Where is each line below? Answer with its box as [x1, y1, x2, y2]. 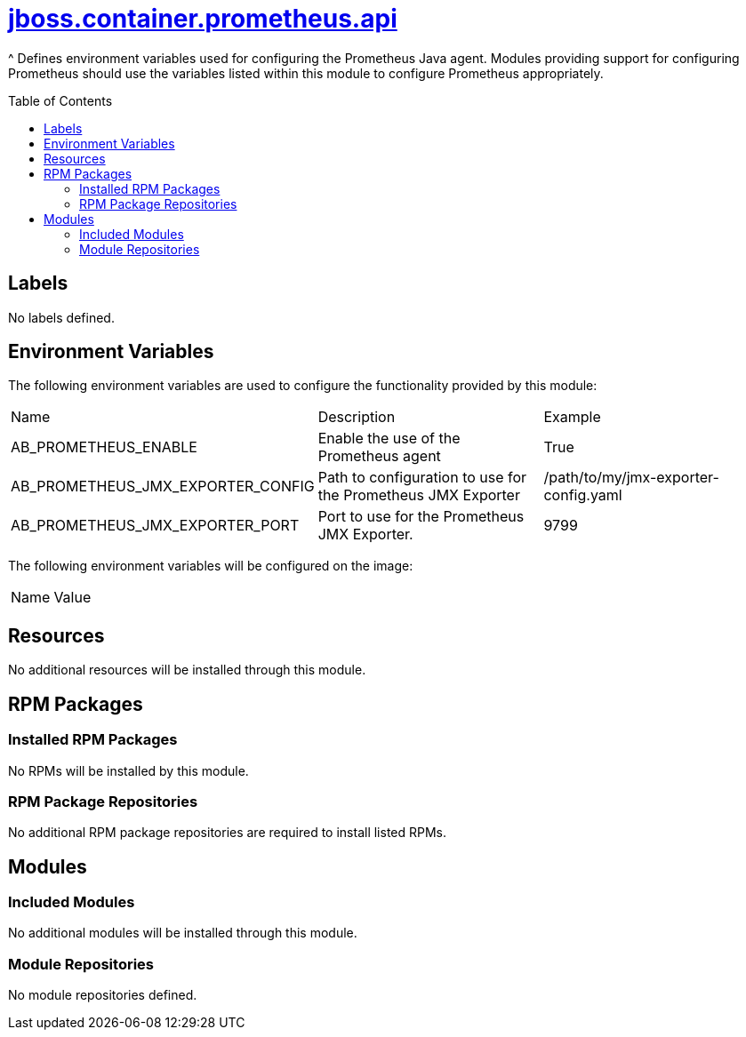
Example [543, 408, 601, 427]
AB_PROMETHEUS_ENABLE [11, 438, 197, 457]
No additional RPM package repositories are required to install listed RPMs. [8, 825, 447, 841]
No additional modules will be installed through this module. [8, 925, 357, 941]
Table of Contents [8, 92, 113, 108]
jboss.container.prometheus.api [8, 4, 397, 34]
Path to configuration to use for [317, 468, 527, 487]
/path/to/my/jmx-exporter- [543, 468, 719, 487]
